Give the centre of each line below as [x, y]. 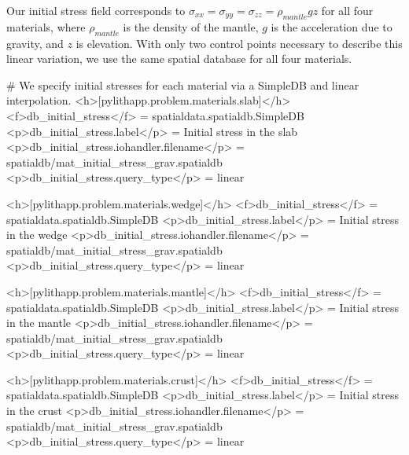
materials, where [46, 26]
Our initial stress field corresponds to [96, 10]
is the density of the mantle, [191, 26]
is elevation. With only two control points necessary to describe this [239, 43]
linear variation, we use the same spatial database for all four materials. [179, 59]
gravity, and [35, 43]
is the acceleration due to [332, 26]
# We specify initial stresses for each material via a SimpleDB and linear [183, 84]
